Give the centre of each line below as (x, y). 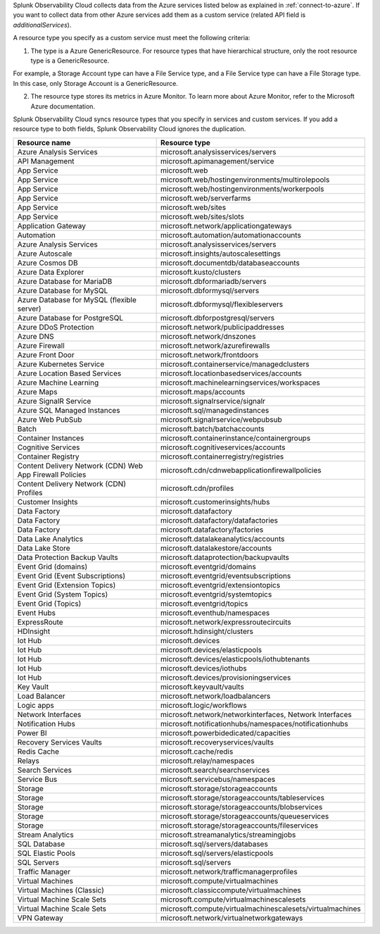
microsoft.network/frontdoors (210, 354)
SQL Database (41, 844)
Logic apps (36, 705)
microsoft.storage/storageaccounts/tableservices (243, 797)
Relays (28, 761)
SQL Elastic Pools (46, 853)
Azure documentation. (63, 106)
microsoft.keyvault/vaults (202, 687)
